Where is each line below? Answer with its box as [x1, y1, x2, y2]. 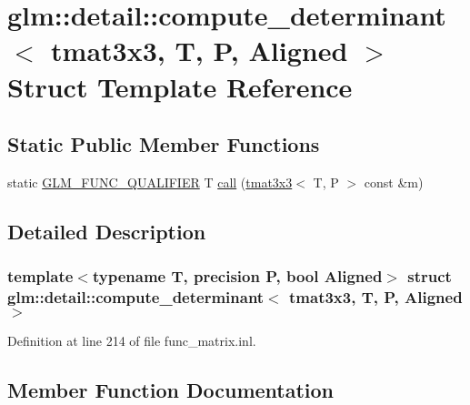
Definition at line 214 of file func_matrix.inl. [7, 331, 256, 350]
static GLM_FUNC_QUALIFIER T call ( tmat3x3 [7, 172, 293, 191]
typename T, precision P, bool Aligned [92, 265, 383, 288]
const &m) [364, 172, 424, 191]
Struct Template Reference [7, 67, 353, 105]
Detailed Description [7, 217, 206, 245]
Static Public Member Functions [7, 130, 320, 158]
